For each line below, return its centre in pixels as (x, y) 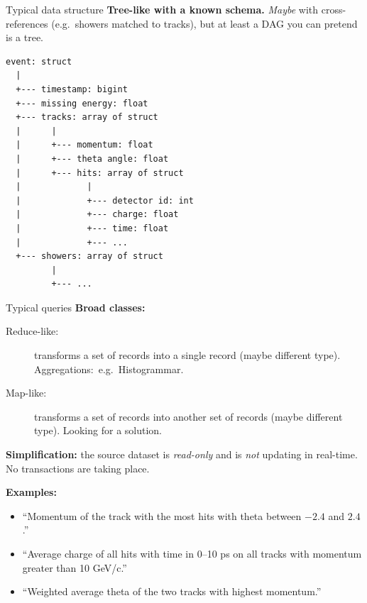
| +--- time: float (92, 228)
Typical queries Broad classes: (76, 307)
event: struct (39, 61)
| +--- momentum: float (84, 145)
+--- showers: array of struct (89, 256)
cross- (334, 9)
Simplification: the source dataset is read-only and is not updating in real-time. (182, 454)
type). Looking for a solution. (98, 430)
